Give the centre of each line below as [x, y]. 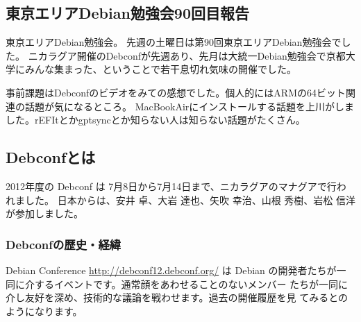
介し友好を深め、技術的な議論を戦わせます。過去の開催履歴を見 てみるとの [177, 297]
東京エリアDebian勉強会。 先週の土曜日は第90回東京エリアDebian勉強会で [174, 42]
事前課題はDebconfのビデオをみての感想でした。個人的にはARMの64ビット [176, 92]
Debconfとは [51, 157]
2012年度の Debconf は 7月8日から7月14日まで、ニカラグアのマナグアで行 [171, 186]
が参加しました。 [44, 213]
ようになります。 [44, 311]
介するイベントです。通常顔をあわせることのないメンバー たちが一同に [186, 283]
